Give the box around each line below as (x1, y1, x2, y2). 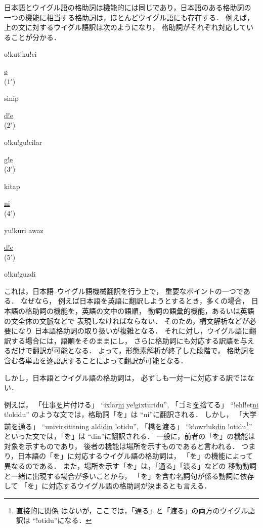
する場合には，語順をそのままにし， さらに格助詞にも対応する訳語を (11, 335, 240, 346)
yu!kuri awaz (4, 224, 43, 235)
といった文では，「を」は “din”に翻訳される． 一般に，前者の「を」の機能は (4, 431, 255, 441)
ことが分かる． (11, 31, 61, 42)
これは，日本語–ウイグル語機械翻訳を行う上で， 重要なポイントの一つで (4, 285, 243, 296)
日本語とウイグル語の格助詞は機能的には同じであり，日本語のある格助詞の (4, 2, 251, 12)
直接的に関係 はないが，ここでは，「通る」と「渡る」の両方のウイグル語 (16, 505, 255, 515)
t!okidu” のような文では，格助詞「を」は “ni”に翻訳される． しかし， (4, 409, 233, 420)
